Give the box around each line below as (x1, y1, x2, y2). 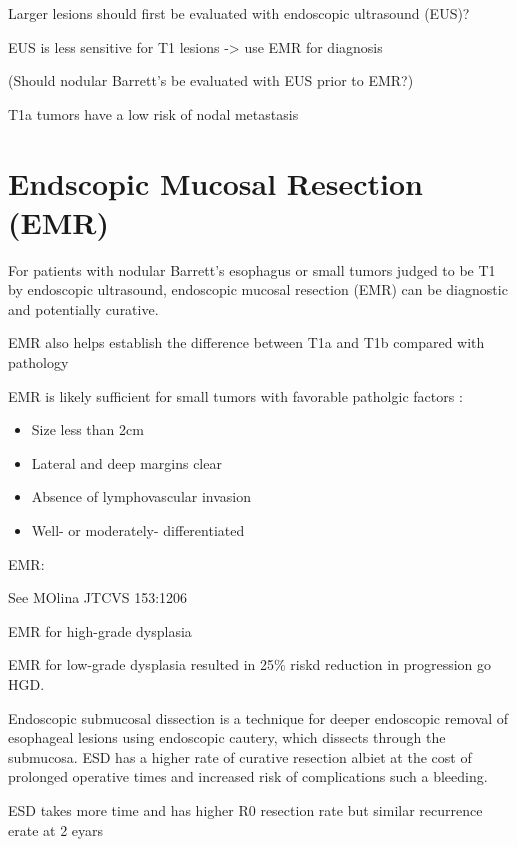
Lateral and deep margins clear (31, 452, 222, 473)
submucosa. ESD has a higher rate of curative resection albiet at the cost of (8, 746, 472, 767)
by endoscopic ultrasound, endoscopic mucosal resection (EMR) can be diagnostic (8, 279, 508, 300)
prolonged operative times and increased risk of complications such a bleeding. (8, 766, 488, 787)
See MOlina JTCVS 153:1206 (8, 587, 188, 608)
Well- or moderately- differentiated (31, 520, 245, 541)
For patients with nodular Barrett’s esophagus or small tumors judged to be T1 (8, 259, 496, 280)
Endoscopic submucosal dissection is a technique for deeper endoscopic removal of (8, 707, 509, 728)
